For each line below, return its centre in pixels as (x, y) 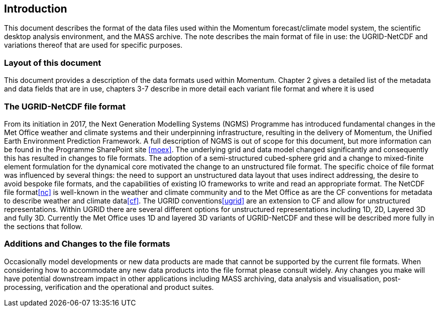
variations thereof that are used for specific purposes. (93, 45)
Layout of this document (53, 63)
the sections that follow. (43, 226)
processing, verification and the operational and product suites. (109, 287)
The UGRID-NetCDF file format (65, 106)
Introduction (36, 9)
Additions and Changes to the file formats (87, 244)
